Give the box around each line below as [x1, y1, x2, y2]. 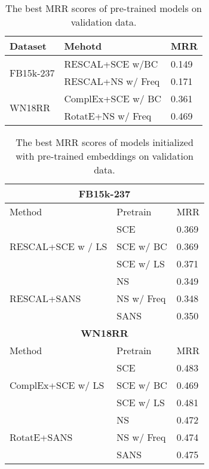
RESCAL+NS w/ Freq [64, 74, 160, 88]
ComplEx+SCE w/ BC [64, 92, 162, 105]
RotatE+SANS [10, 430, 73, 444]
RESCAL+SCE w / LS [10, 239, 107, 253]
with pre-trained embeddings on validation [16, 149, 193, 163]
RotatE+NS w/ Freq [64, 109, 152, 123]
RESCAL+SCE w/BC [64, 57, 158, 71]
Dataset [10, 39, 47, 53]
